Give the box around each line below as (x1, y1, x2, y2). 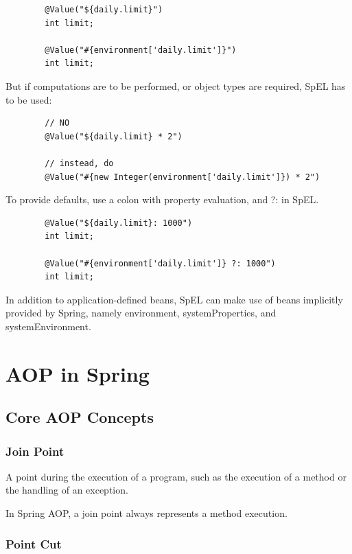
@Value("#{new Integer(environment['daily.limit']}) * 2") (45, 172, 320, 182)
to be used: (5, 92, 52, 106)
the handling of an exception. (5, 483, 128, 497)
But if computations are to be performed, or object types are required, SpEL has (5, 78, 346, 93)
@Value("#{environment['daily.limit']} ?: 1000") (45, 258, 276, 268)
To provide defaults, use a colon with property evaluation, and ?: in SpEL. (5, 192, 319, 207)
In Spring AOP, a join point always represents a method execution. (5, 506, 288, 520)
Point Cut (5, 535, 62, 552)
